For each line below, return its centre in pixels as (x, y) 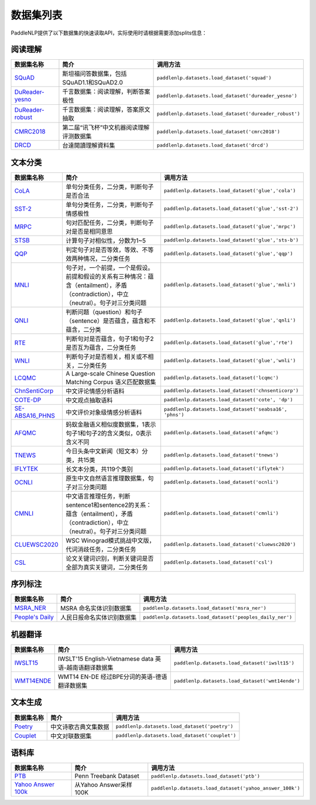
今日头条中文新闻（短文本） (104, 451)
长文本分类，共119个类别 (99, 469)
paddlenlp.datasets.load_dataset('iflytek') (224, 469)
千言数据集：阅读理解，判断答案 (106, 92)
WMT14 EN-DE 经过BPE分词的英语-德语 (112, 677)
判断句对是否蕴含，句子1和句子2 (110, 339)
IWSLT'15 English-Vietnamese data (106, 659)
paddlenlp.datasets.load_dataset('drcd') (213, 145)
